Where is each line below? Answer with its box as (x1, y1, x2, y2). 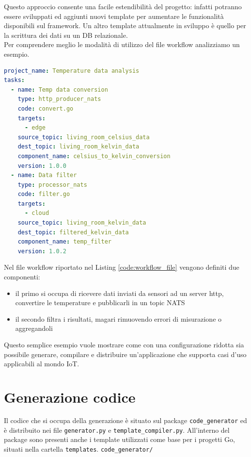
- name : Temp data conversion (11, 86, 108, 93)
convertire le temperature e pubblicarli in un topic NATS (15, 297, 185, 308)
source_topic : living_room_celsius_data (17, 133, 150, 141)
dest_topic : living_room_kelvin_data (17, 143, 140, 150)
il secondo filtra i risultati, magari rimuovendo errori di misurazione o (15, 313, 222, 324)
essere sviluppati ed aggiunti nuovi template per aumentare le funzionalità (4, 11, 224, 21)
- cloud (24, 210, 49, 217)
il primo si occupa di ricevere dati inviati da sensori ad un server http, (15, 288, 224, 298)
